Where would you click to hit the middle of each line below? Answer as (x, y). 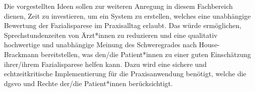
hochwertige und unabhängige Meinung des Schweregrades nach (101, 45)
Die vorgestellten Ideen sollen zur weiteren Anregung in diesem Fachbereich (118, 6)
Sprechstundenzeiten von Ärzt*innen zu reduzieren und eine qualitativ (111, 35)
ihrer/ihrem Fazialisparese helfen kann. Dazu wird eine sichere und (105, 64)
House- (209, 45)
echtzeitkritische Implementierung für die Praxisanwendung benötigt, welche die (125, 74)
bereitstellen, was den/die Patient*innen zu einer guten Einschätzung (146, 54)
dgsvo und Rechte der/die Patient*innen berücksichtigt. (88, 83)
